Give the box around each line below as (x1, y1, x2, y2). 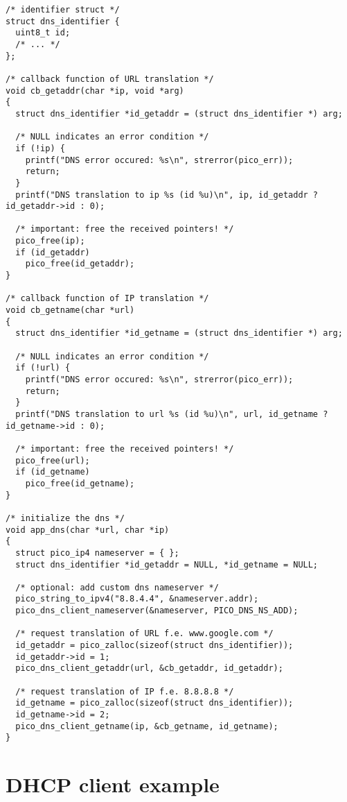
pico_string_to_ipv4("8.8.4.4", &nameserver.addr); (15, 594, 259, 604)
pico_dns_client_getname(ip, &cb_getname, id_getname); (15, 721, 278, 731)
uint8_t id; (15, 28, 71, 38)
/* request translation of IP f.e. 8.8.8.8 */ (15, 686, 234, 697)
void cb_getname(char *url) (6, 305, 135, 316)
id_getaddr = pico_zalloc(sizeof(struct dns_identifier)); (15, 640, 294, 651)
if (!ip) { (15, 143, 65, 153)
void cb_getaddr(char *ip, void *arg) (6, 85, 184, 96)
